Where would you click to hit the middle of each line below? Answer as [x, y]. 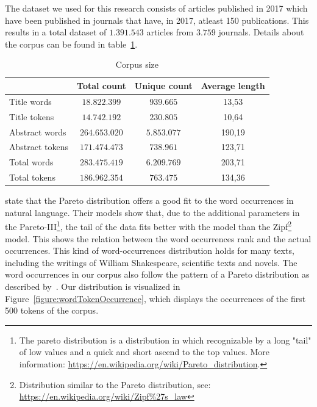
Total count [102, 85]
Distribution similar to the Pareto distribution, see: [115, 384]
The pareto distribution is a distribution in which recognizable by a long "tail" [165, 340]
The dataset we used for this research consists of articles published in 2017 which [156, 8]
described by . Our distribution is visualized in [93, 286]
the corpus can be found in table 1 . [71, 44]
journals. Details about [261, 32]
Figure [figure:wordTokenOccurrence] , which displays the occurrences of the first [155, 298]
